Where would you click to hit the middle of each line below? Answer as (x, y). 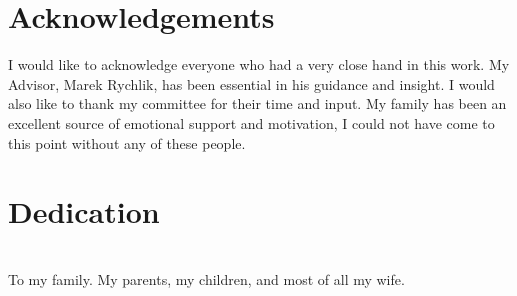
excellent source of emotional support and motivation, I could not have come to (251, 122)
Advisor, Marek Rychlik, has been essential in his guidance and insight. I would (251, 83)
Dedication (84, 211)
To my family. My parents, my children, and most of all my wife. (206, 278)
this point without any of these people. (127, 142)
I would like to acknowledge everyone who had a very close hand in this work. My (259, 64)
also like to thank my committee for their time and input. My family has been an (257, 103)
